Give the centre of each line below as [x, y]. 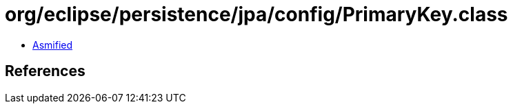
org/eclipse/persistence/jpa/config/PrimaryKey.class [256, 14]
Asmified [53, 45]
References [45, 71]
